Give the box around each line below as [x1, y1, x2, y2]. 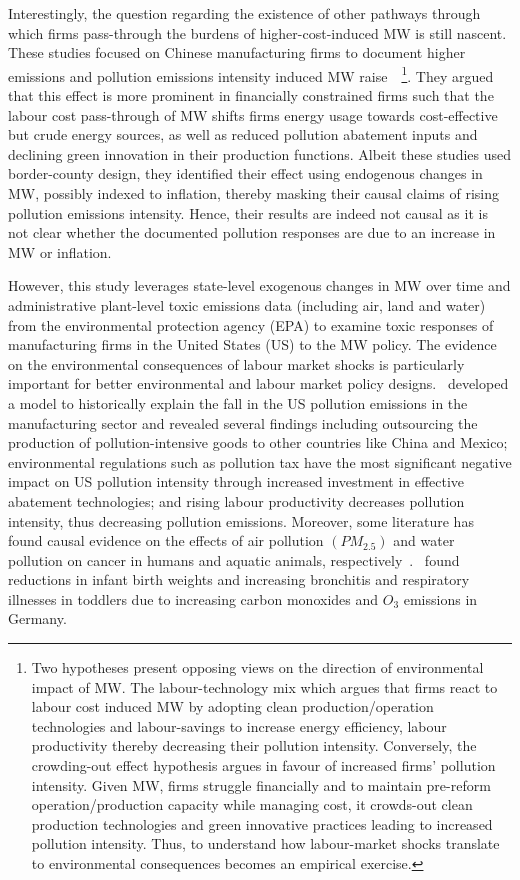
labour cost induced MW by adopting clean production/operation [31, 696, 434, 717]
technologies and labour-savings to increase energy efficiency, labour [31, 715, 447, 736]
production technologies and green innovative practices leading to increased [31, 813, 493, 834]
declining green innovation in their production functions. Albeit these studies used [8, 143, 512, 164]
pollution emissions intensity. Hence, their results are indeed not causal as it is [8, 202, 488, 223]
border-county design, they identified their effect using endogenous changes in [8, 163, 483, 184]
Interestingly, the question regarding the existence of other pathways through [8, 3, 481, 23]
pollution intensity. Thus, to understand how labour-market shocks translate [31, 833, 500, 854]
